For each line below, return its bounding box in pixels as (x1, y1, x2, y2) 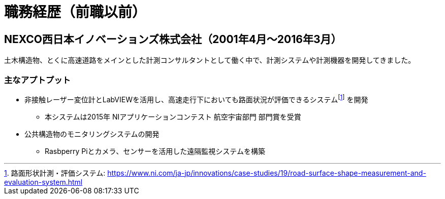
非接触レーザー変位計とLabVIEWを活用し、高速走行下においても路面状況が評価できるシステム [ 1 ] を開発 (24, 93, 368, 104)
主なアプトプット (4, 74, 71, 85)
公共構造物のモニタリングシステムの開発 (24, 129, 160, 138)
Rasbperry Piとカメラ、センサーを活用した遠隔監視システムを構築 (45, 146, 265, 155)
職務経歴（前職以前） (4, 4, 147, 21)
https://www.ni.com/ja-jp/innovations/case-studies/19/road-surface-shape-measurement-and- (107, 168, 426, 177)
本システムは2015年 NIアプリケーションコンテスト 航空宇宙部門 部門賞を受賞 (45, 112, 301, 121)
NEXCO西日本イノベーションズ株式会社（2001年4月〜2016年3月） (4, 32, 342, 46)
